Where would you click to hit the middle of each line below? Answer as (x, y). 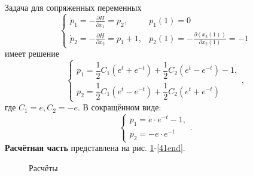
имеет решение (32, 53)
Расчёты (43, 167)
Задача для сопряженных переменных (73, 7)
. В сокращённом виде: (119, 107)
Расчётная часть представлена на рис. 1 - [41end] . (95, 148)
